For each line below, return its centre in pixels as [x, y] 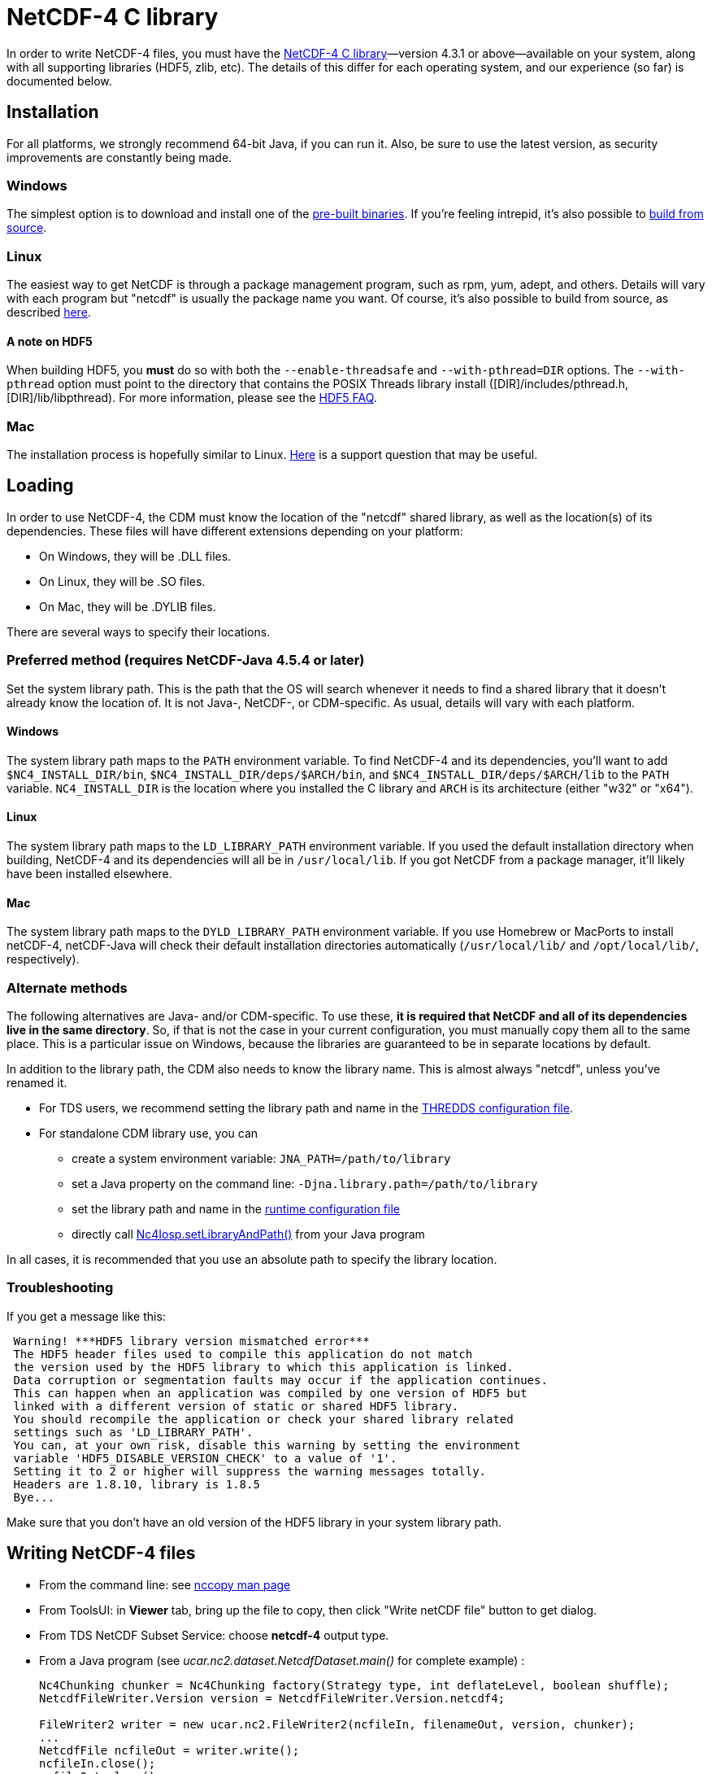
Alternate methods [67, 987]
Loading [40, 486]
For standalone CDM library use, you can [149, 1134]
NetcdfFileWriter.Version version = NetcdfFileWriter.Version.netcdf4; [272, 1698]
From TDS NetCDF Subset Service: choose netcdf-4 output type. [214, 1635]
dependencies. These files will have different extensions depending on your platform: [235, 531]
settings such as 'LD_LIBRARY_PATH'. [133, 1432]
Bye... [34, 1497]
